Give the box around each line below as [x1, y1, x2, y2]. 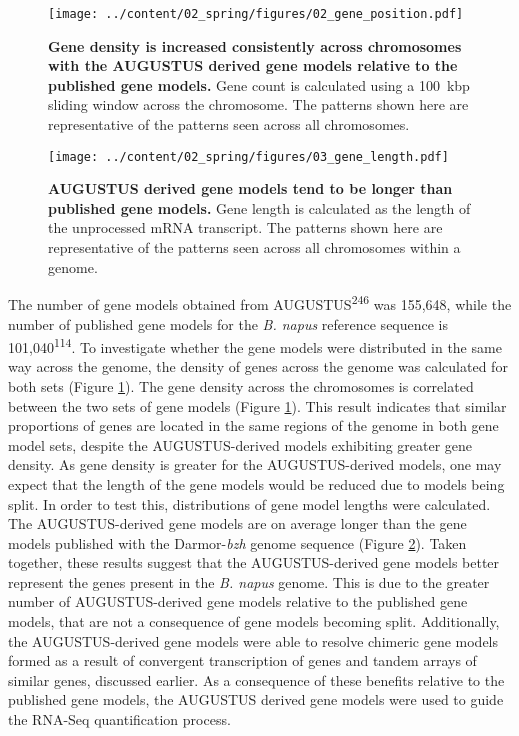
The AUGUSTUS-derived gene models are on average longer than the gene [8, 513, 467, 534]
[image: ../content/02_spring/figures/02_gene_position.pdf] [48, 7, 464, 21]
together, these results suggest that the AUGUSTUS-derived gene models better [8, 552, 500, 573]
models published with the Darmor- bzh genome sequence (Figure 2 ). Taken [8, 532, 467, 553]
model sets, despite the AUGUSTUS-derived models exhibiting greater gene [8, 434, 473, 455]
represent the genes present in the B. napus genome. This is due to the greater [8, 571, 490, 592]
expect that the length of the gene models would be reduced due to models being [8, 473, 505, 494]
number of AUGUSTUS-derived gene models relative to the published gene [8, 591, 468, 612]
